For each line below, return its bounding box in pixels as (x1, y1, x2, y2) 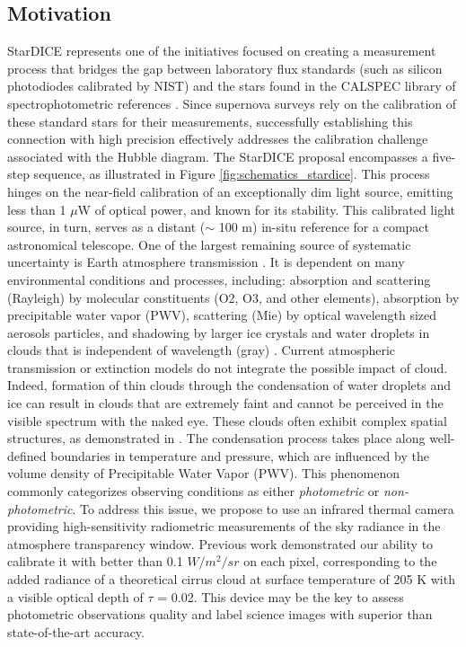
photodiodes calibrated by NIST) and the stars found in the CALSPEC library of (7, 76, 456, 95)
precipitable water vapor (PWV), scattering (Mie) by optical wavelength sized (7, 306, 437, 324)
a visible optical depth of (7, 587, 144, 606)
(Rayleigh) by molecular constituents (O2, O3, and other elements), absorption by (7, 288, 460, 306)
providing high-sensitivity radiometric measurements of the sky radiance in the (7, 517, 441, 536)
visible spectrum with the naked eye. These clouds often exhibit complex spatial (7, 411, 448, 430)
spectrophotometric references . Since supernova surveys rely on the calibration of (7, 93, 457, 112)
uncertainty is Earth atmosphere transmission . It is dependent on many (7, 253, 405, 271)
